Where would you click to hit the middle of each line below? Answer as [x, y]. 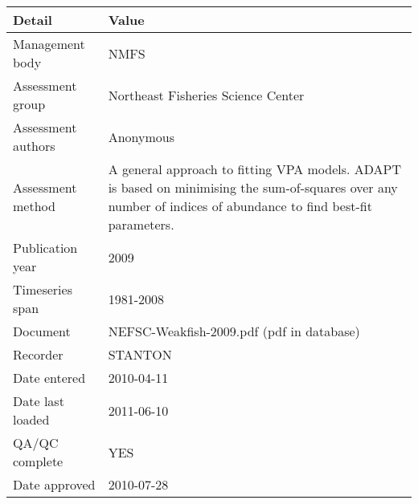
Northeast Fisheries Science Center [206, 95]
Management [49, 44]
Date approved [54, 484]
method [34, 206]
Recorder [38, 354]
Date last [39, 401]
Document [42, 331]
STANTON [140, 354]
